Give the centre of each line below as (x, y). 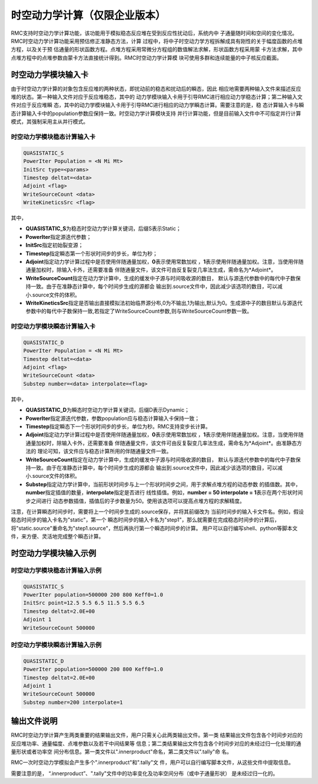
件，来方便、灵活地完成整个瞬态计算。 (57, 536)
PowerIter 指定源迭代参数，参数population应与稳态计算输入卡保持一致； (113, 418)
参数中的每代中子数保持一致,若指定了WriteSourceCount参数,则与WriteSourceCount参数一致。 (139, 311)
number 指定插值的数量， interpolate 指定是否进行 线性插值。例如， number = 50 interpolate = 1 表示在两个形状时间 (164, 493)
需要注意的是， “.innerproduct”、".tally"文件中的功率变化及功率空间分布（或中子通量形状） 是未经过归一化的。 (145, 773)
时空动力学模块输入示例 (54, 553)
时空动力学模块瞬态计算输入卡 (53, 326)
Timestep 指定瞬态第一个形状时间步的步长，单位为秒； (92, 253)
